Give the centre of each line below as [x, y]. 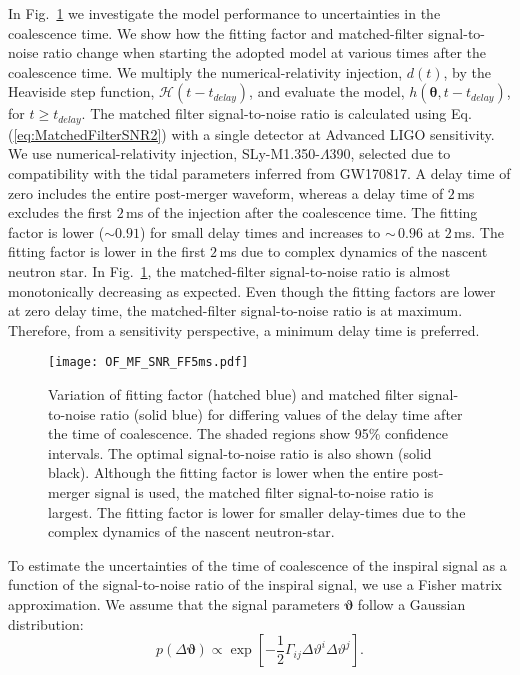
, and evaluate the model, [327, 91]
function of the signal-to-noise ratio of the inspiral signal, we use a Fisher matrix [255, 584]
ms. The [479, 231]
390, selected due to [390, 153]
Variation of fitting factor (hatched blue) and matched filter [231, 394]
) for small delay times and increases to [260, 231]
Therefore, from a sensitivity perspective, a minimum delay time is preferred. [244, 329]
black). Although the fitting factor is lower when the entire [228, 472]
